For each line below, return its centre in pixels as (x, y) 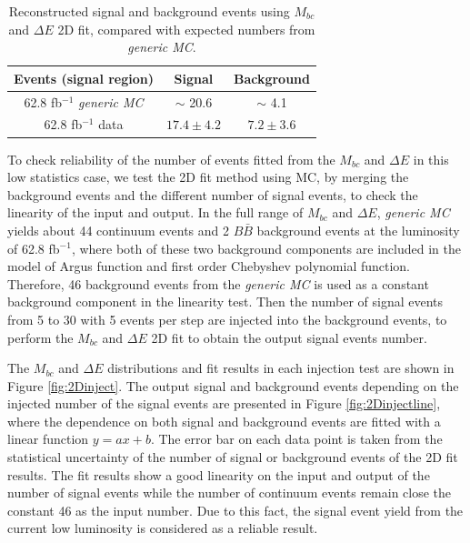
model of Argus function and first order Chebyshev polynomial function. (209, 266)
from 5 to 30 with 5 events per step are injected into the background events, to (227, 319)
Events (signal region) (84, 78)
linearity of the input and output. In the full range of (155, 212)
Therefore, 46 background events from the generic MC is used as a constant (218, 283)
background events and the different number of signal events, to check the (213, 194)
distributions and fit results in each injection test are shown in (281, 368)
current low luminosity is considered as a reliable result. (163, 528)
